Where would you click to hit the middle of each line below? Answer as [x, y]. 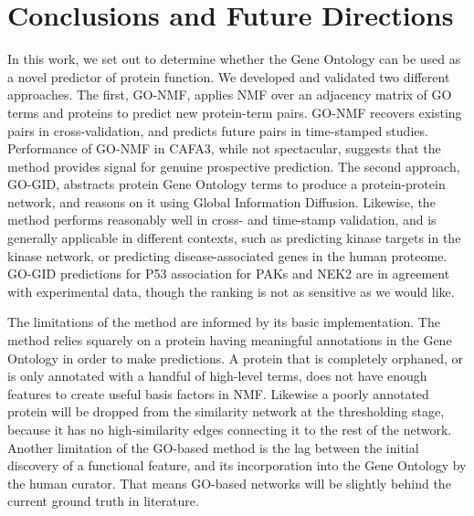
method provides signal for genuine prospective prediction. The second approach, [234, 166]
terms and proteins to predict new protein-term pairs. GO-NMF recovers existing [235, 112]
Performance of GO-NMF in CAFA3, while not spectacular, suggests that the [224, 148]
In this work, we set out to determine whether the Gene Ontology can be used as [234, 59]
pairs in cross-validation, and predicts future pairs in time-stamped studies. [218, 130]
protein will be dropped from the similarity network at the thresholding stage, [226, 411]
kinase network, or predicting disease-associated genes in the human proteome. [227, 255]
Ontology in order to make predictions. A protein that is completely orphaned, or [235, 358]
